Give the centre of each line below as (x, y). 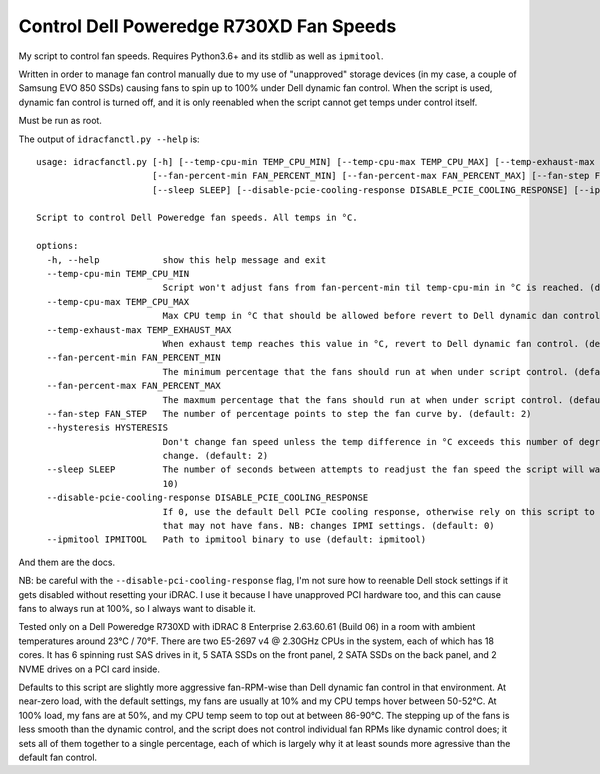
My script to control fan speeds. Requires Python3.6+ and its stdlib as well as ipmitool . (201, 56)
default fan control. (58, 757)
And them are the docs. (67, 562)
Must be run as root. (60, 121)
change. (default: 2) (215, 456)
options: (57, 246)
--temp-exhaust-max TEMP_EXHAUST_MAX (139, 329)
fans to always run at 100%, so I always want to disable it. (137, 608)
